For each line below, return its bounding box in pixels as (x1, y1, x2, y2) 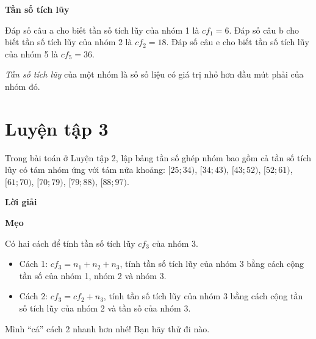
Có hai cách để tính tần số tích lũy (5, 236, 135, 249)
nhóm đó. (5, 79, 40, 92)
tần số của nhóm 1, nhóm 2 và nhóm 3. (19, 269, 167, 282)
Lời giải (5, 195, 37, 208)
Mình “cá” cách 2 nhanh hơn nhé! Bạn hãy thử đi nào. (5, 322, 210, 335)
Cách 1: (19, 257, 48, 270)
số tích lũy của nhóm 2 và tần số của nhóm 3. (19, 302, 191, 315)
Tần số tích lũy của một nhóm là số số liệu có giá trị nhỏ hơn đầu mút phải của (5, 68, 304, 81)
